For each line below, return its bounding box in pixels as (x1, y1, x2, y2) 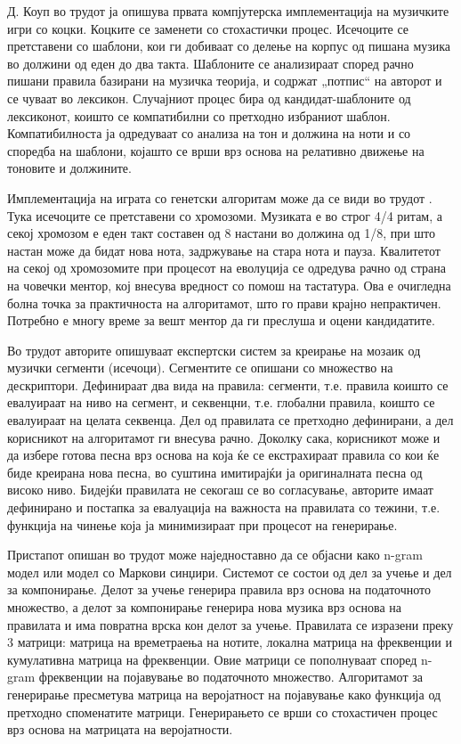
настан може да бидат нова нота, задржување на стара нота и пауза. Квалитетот (7, 241, 441, 259)
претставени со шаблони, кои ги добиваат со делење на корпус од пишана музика (7, 37, 451, 55)
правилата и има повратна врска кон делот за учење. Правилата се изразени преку (7, 615, 454, 634)
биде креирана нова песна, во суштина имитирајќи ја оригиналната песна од (7, 462, 423, 481)
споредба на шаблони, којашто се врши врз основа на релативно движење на (7, 141, 425, 159)
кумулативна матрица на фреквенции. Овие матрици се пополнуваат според (7, 650, 417, 668)
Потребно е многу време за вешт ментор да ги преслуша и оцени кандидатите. (7, 311, 435, 330)
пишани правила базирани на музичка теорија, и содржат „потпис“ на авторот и (7, 71, 442, 90)
